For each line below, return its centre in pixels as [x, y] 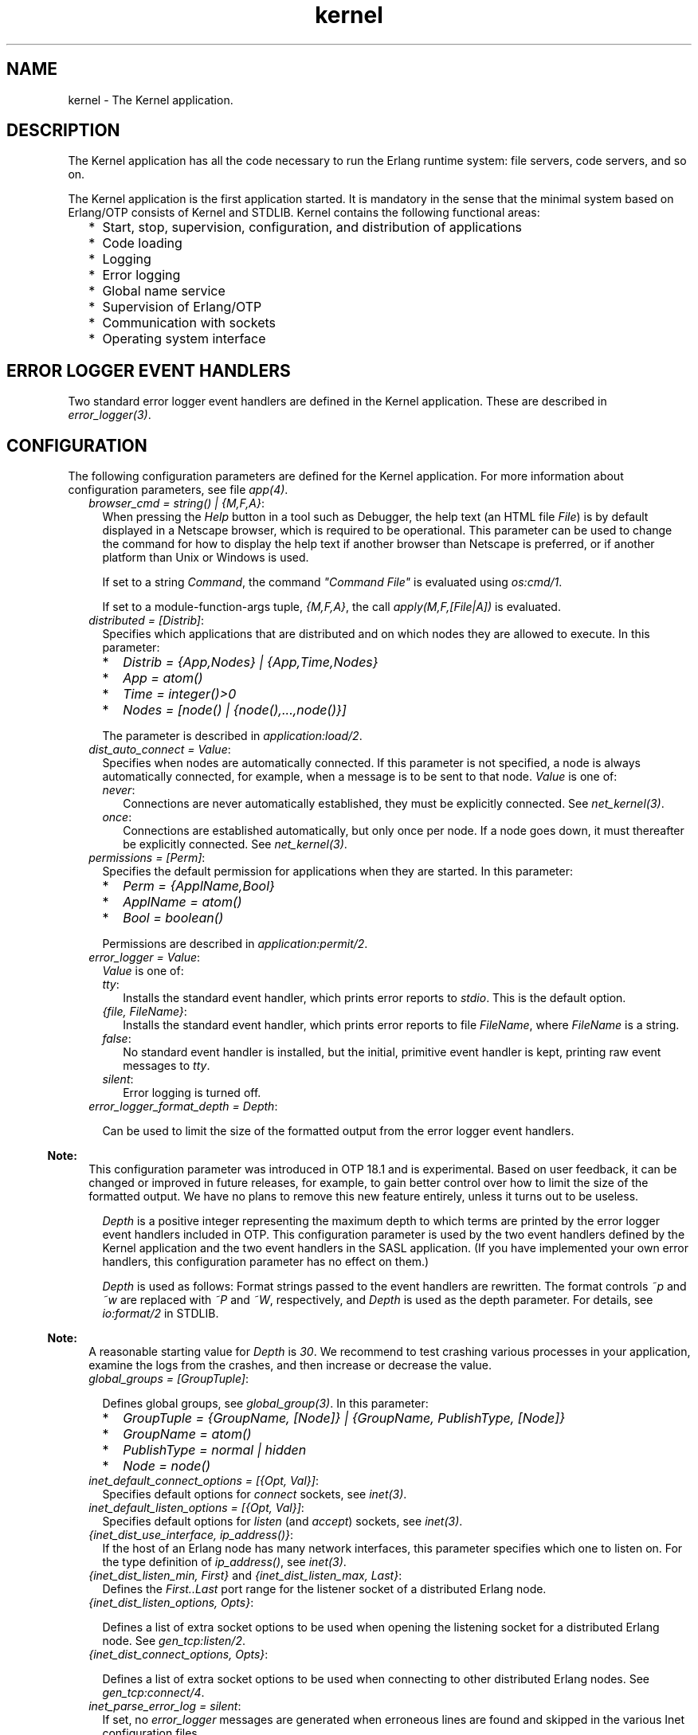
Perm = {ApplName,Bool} [199, 886]
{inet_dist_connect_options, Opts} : [178, 1655]
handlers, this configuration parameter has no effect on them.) [266, 1262]
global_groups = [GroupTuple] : [169, 1379]
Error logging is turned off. [192, 1093]
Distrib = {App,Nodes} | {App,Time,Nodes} [251, 662]
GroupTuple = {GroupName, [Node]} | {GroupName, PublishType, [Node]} [344, 1418]
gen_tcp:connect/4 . [153, 1693]
